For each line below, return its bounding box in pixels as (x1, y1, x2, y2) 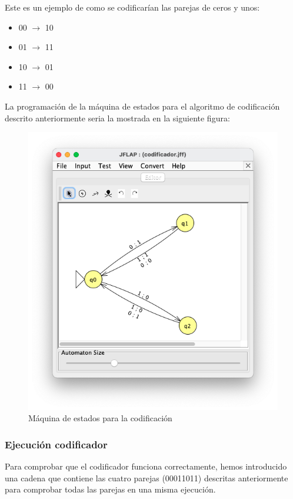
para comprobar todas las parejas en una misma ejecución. (5, 483, 216, 495)
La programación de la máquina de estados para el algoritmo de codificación (5, 100, 280, 112)
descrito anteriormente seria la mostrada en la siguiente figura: (5, 111, 230, 124)
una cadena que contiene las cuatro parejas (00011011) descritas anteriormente (5, 471, 288, 484)
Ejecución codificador (5, 437, 108, 451)
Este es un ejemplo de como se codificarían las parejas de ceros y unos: (5, 1, 260, 13)
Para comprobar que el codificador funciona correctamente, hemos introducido (5, 460, 287, 472)
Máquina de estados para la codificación (28, 412, 172, 424)
